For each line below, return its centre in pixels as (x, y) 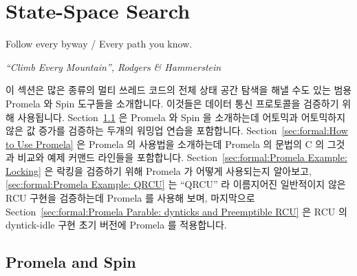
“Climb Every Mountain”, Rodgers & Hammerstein (113, 66)
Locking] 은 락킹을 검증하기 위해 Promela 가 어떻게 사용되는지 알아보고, (159, 170)
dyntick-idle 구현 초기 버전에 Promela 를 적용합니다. (116, 225)
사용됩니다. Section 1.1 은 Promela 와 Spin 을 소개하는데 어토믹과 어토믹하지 (182, 117)
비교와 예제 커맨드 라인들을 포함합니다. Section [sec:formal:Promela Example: (182, 157)
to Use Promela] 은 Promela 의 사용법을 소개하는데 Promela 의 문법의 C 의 (165, 144)
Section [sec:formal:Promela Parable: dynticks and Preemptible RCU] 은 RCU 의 (176, 211)
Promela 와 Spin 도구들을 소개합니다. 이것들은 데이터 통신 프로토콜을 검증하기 (172, 103)
